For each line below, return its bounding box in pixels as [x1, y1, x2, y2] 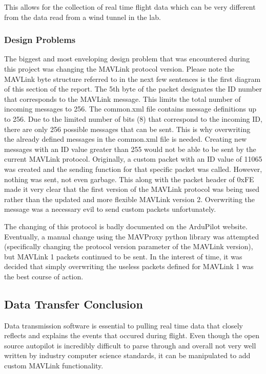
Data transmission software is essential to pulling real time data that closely [4, 320, 243, 331]
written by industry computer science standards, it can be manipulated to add [4, 350, 251, 361]
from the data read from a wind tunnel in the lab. [4, 11, 161, 22]
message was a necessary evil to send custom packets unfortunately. [4, 204, 216, 214]
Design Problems [4, 33, 76, 46]
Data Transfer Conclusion [4, 296, 143, 312]
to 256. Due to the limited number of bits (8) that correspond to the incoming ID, [4, 113, 262, 124]
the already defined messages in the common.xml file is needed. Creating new [4, 134, 247, 144]
